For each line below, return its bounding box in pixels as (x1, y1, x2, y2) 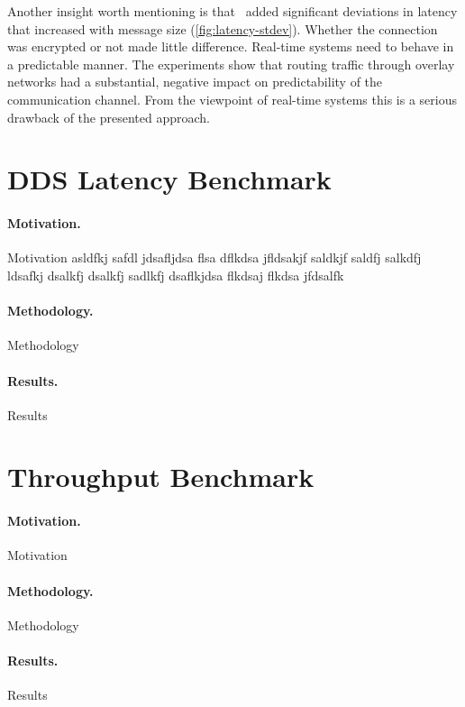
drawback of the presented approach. (7, 107, 210, 126)
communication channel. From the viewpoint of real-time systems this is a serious (7, 89, 457, 108)
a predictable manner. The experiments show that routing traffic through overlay (7, 54, 455, 73)
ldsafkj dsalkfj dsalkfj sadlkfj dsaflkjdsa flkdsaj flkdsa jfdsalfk (7, 265, 344, 284)
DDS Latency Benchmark (7, 161, 332, 197)
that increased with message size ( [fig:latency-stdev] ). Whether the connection (7, 19, 438, 38)
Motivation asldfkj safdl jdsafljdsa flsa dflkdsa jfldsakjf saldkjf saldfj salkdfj (7, 248, 422, 267)
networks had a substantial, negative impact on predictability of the (7, 72, 383, 91)
